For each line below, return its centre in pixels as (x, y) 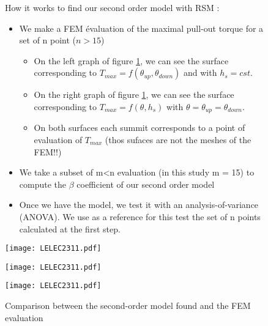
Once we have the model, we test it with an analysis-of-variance (139, 205)
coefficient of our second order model (146, 184)
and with (200, 72)
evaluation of (58, 140)
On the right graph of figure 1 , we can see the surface (134, 94)
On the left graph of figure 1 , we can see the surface (131, 60)
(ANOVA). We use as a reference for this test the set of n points (140, 216)
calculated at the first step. (70, 228)
